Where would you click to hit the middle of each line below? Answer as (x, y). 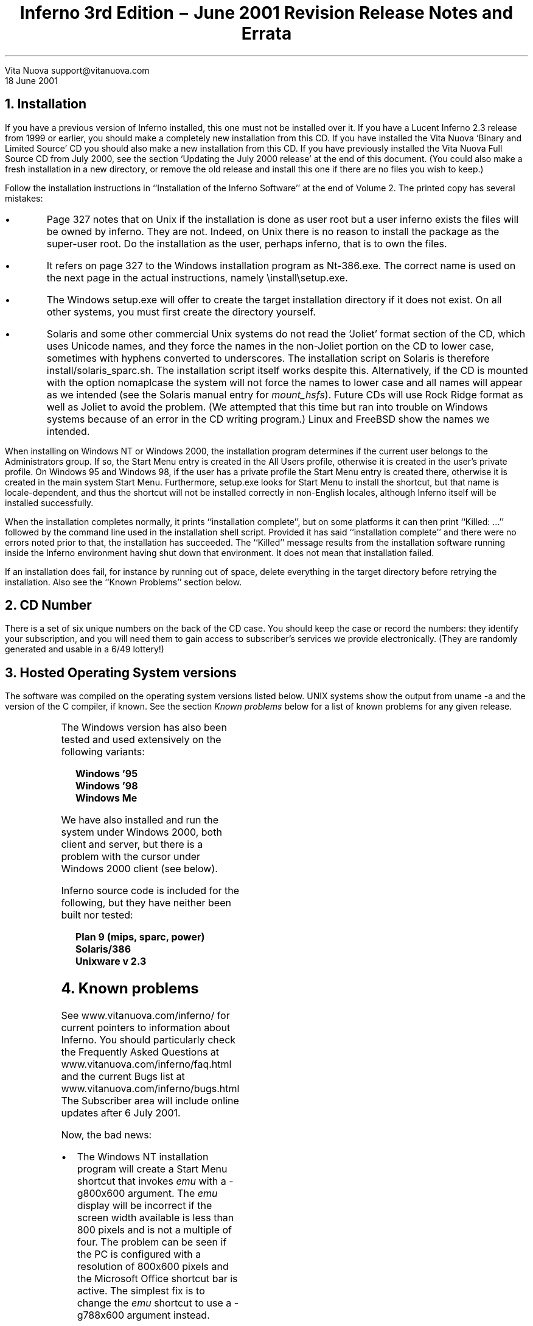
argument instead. (168, 1315)
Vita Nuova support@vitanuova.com (77, 70)
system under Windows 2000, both (141, 832)
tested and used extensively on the (141, 740)
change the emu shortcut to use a (154, 1303)
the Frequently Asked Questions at (140, 1052)
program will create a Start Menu (152, 1169)
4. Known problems (130, 989)
